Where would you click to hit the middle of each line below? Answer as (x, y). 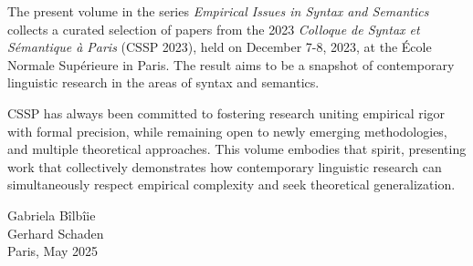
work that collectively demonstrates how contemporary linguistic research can (225, 166)
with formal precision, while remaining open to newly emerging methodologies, (227, 131)
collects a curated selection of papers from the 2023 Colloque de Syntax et (214, 29)
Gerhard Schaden (56, 233)
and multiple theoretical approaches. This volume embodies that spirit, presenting (237, 149)
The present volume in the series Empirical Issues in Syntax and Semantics (218, 11)
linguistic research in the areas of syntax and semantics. (163, 82)
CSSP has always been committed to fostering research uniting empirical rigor (226, 113)
